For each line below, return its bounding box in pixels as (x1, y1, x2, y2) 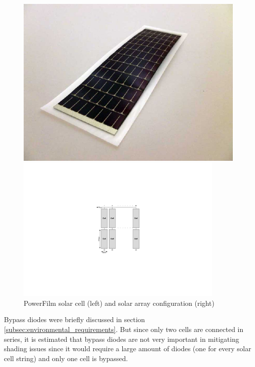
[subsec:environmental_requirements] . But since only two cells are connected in (4, 324, 244, 334)
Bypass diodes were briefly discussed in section (4, 314, 145, 325)
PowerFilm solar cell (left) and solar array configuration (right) (24, 297, 215, 308)
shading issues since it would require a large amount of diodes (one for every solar (4, 343, 252, 354)
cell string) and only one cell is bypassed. (4, 353, 128, 363)
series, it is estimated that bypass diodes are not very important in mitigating (4, 333, 239, 344)
